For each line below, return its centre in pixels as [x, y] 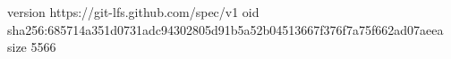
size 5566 [32, 47]
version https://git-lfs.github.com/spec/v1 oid [133, 12]
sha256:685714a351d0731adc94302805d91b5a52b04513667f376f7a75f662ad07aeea [225, 29]
